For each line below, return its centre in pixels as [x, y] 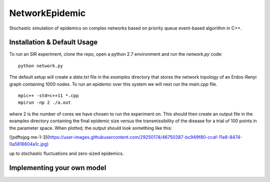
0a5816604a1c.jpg [28, 144]
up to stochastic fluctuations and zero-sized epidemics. [66, 153]
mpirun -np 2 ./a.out [44, 103]
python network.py [41, 66]
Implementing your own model [58, 168]
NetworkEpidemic [47, 13]
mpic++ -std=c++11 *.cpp [48, 96]
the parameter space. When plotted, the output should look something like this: [91, 128]
